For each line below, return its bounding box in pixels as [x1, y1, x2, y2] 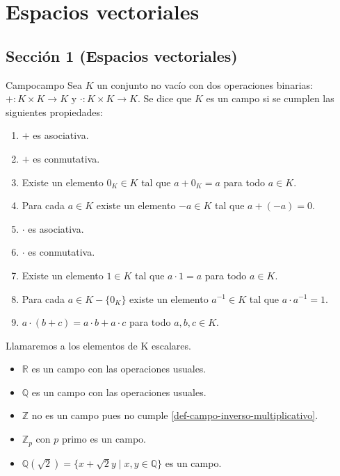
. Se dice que [137, 91, 192, 106]
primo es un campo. [61, 432, 146, 446]
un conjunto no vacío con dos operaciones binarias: [97, 77, 313, 92]
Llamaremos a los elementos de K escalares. [6, 338, 191, 352]
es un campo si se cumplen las [206, 91, 334, 106]
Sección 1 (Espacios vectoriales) [6, 44, 238, 66]
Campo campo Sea [6, 77, 83, 92]
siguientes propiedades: [6, 104, 103, 119]
